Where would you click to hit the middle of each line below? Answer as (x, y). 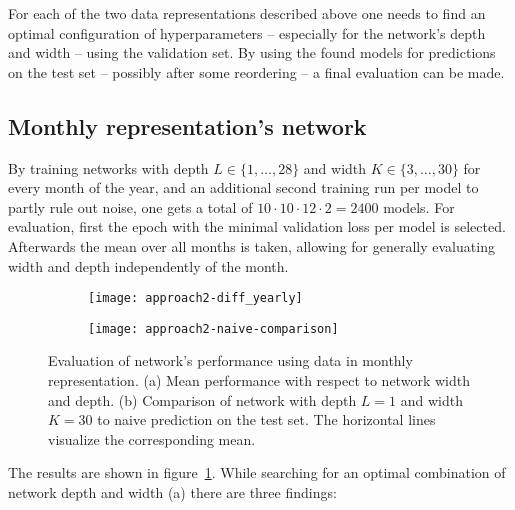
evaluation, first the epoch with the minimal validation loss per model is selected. (257, 226)
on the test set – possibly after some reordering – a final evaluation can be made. (256, 71)
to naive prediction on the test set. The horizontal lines (266, 419)
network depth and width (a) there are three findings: (172, 492)
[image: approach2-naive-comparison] (213, 328)
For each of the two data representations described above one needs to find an (247, 13)
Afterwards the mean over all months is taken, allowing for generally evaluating (251, 245)
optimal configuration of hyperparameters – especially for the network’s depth (247, 32)
